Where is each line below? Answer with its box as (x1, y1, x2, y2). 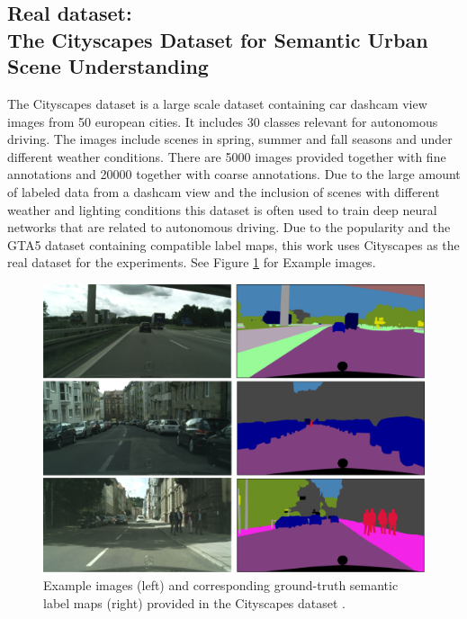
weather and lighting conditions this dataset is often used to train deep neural (7, 200, 437, 219)
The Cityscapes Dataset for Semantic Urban (7, 25, 428, 53)
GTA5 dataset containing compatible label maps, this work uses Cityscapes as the (7, 235, 460, 254)
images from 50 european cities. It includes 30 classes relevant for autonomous (7, 112, 438, 130)
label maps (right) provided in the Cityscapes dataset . (43, 593, 346, 612)
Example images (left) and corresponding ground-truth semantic (43, 576, 399, 594)
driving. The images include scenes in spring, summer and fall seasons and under (7, 130, 453, 148)
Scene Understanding (7, 52, 209, 80)
